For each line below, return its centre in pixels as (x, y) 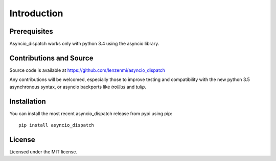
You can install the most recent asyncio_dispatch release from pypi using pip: (91, 113)
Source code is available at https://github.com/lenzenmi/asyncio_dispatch (87, 70)
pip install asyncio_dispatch (56, 125)
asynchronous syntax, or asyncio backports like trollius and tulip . (78, 87)
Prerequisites (31, 31)
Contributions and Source (51, 58)
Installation (28, 101)
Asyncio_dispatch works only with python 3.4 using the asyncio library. (84, 44)
